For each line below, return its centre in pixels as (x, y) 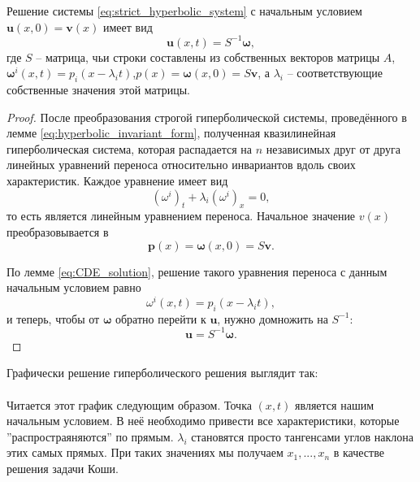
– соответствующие (335, 73)
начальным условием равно (74, 287)
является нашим (335, 404)
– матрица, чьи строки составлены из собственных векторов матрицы (208, 56)
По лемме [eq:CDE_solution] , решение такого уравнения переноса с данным (197, 271)
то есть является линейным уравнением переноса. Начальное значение (181, 216)
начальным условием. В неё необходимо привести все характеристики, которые (203, 421)
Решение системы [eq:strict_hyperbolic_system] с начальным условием (184, 11)
